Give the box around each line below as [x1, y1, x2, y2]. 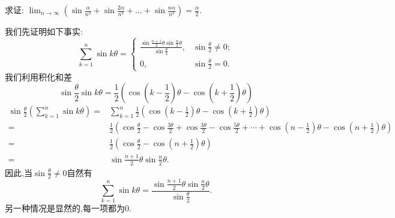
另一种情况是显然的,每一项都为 [5, 202, 125, 214]
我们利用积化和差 [5, 70, 72, 83]
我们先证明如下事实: [5, 25, 83, 37]
